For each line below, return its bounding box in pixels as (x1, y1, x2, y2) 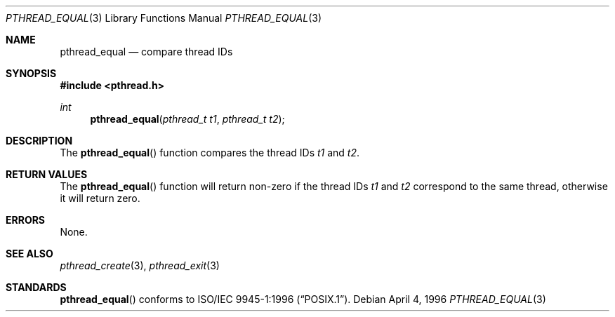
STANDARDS (6, 281, 67, 293)
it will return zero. (60, 192, 140, 204)
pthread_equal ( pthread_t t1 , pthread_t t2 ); (90, 113, 285, 125)
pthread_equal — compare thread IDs (60, 46, 233, 58)
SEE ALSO (6, 248, 53, 259)
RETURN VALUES (6, 168, 88, 180)
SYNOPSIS (6, 67, 57, 79)
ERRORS (6, 214, 46, 226)
